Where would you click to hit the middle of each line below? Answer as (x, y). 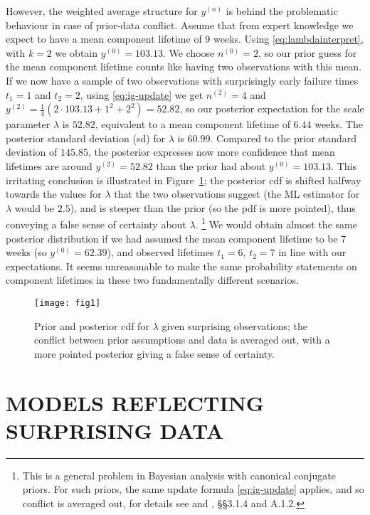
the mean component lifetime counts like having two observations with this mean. (184, 67)
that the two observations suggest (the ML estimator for (237, 194)
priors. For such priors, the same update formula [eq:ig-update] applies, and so (193, 489)
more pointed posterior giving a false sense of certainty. (155, 353)
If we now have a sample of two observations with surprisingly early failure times (182, 80)
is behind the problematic (282, 11)
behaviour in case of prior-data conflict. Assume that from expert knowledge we (180, 25)
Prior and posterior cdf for (92, 325)
